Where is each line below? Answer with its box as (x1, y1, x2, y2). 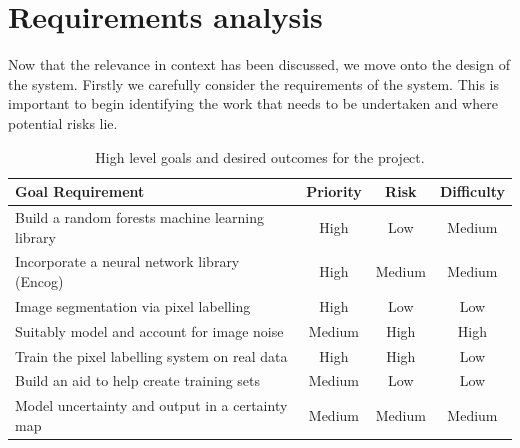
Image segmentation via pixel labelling (15, 295, 251, 316)
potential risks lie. (8, 112, 118, 133)
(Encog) (15, 270, 64, 291)
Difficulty (439, 181, 505, 202)
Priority (306, 181, 362, 202)
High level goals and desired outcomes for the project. (95, 146, 425, 167)
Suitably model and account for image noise (15, 320, 284, 341)
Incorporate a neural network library (15, 251, 240, 272)
